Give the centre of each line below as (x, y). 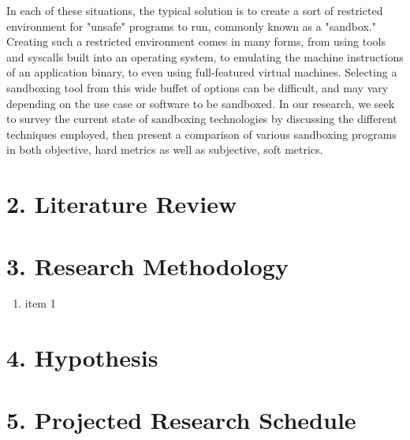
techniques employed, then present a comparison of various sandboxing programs (201, 134)
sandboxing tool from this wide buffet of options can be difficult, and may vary (198, 87)
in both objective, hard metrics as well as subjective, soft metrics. (165, 149)
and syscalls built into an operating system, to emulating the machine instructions (205, 56)
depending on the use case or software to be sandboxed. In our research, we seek (201, 103)
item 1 (40, 303)
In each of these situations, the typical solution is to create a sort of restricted (195, 10)
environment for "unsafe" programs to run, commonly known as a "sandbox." (192, 26)
